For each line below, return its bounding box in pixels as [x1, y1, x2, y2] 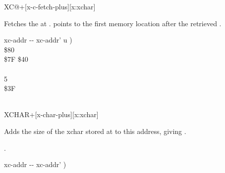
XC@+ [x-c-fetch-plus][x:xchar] [4, 1, 96, 11]
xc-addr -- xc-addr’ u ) [4, 35, 72, 45]
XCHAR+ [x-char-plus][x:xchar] [4, 109, 99, 120]
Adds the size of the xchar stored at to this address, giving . [4, 126, 186, 136]
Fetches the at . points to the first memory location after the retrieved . [4, 18, 222, 28]
